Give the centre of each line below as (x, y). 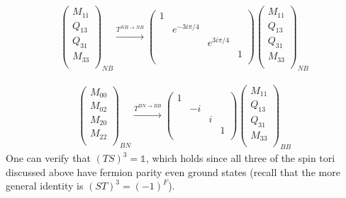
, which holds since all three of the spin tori (240, 158)
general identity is (45, 186)
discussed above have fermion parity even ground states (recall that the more (173, 171)
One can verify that (48, 158)
